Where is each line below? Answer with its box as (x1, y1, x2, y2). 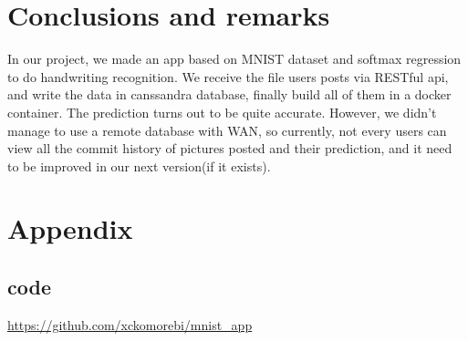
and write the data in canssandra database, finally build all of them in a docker (7, 85, 452, 104)
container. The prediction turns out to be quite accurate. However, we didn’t (7, 102, 437, 121)
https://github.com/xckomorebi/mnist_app (7, 315, 253, 334)
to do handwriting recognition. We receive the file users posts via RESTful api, (7, 67, 449, 86)
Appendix (7, 210, 133, 247)
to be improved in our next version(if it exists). (7, 156, 271, 175)
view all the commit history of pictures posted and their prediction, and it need (7, 139, 452, 158)
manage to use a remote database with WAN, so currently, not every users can (7, 120, 447, 139)
